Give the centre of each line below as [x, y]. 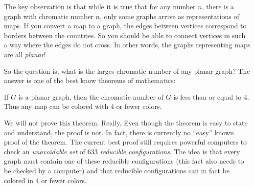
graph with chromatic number [49, 16]
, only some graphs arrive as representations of [169, 16]
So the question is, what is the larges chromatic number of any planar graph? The [127, 71]
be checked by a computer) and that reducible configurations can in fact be [117, 170]
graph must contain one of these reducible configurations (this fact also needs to [124, 161]
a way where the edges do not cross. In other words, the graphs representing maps [127, 45]
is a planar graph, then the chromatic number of [91, 96]
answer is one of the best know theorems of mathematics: [90, 80]
